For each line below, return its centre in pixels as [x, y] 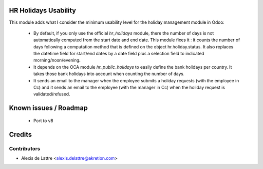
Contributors [25, 149]
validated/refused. [52, 94]
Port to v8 [43, 121]
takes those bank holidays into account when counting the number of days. [109, 74]
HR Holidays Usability [43, 10]
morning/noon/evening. [57, 60]
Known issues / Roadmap [48, 108]
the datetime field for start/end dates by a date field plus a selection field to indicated [119, 54]
